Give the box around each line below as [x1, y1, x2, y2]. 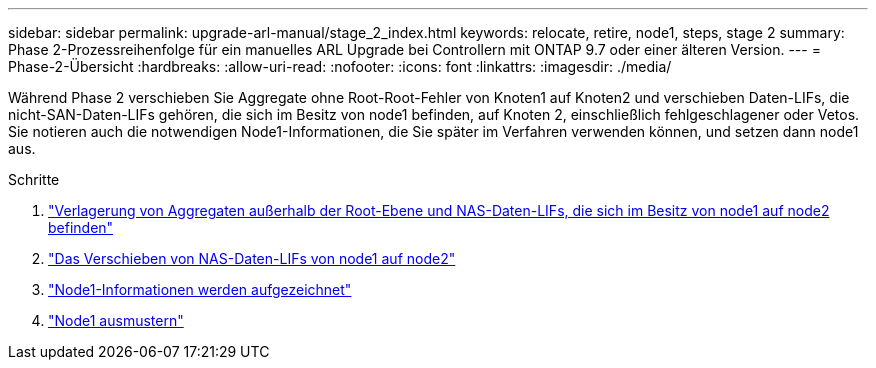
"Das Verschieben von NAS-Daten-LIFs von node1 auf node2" [48, 250, 456, 267]
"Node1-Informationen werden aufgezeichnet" [48, 281, 352, 298]
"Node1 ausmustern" [48, 312, 184, 329]
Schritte [8, 171, 60, 188]
